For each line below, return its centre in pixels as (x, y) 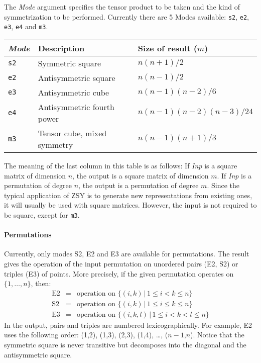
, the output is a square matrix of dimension (141, 175)
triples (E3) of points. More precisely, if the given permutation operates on (119, 273)
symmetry (55, 144)
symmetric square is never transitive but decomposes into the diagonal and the (125, 344)
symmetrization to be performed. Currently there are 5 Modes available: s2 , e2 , (126, 16)
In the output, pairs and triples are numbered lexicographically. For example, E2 (128, 325)
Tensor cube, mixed (72, 133)
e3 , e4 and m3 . (26, 26)
